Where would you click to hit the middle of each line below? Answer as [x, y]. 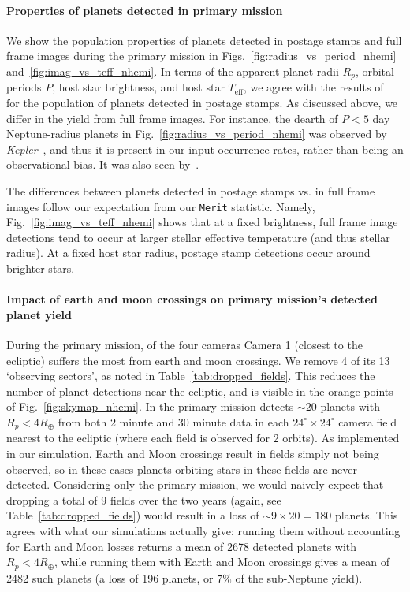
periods [24, 87]
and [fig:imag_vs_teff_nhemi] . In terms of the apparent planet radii [173, 71]
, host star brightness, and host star [138, 87]
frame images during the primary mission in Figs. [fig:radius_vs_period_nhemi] [201, 56]
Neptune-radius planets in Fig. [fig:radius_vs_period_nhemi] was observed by [197, 134]
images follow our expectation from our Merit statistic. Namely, [161, 206]
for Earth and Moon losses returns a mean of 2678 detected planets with [182, 546]
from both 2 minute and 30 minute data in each [173, 421]
